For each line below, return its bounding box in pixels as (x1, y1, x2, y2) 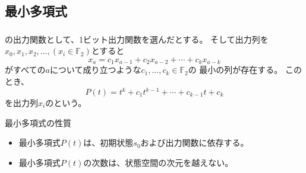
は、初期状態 (83, 136, 134, 149)
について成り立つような (49, 63, 141, 76)
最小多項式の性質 (5, 116, 71, 129)
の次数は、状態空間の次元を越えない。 (83, 156, 234, 168)
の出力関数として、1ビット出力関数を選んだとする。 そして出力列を (5, 33, 269, 45)
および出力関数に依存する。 (140, 136, 249, 149)
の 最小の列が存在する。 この (188, 63, 302, 76)
